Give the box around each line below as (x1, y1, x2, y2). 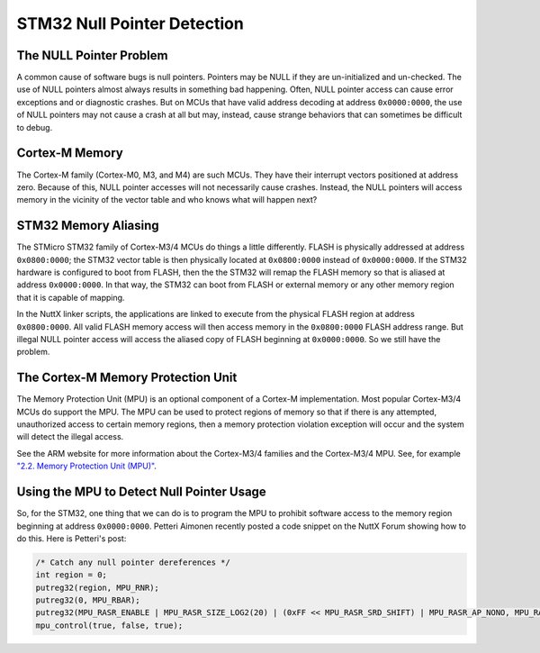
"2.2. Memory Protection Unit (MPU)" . (16, 460, 157, 472)
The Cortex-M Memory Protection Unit (16, 370, 238, 385)
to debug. (16, 122, 53, 132)
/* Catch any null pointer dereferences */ (35, 557, 231, 567)
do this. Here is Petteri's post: (16, 532, 127, 544)
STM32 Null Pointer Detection (16, 14, 245, 33)
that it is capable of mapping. (16, 292, 125, 303)
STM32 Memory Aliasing (16, 218, 159, 233)
